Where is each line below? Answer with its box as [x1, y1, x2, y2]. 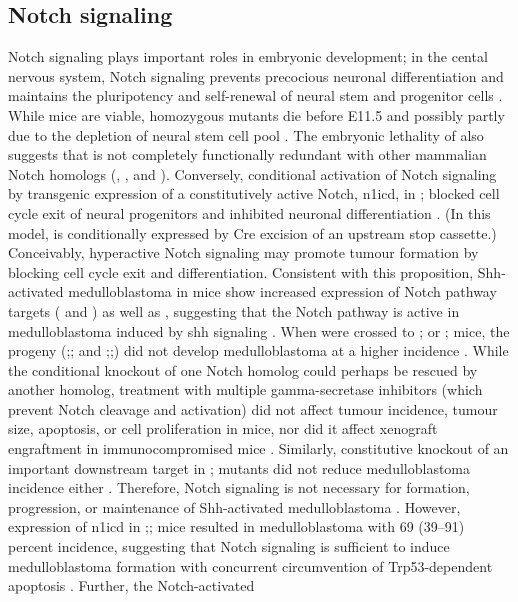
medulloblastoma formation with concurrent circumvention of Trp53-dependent [8, 555, 493, 576]
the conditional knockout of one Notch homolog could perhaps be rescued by [8, 359, 478, 380]
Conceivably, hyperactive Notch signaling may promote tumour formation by [8, 242, 479, 263]
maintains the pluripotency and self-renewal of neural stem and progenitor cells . [8, 85, 503, 106]
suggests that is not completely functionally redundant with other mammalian [8, 144, 487, 165]
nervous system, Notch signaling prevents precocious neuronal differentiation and [8, 65, 504, 86]
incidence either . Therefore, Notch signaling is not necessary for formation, [8, 477, 470, 498]
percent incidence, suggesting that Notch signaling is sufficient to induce [8, 536, 450, 557]
